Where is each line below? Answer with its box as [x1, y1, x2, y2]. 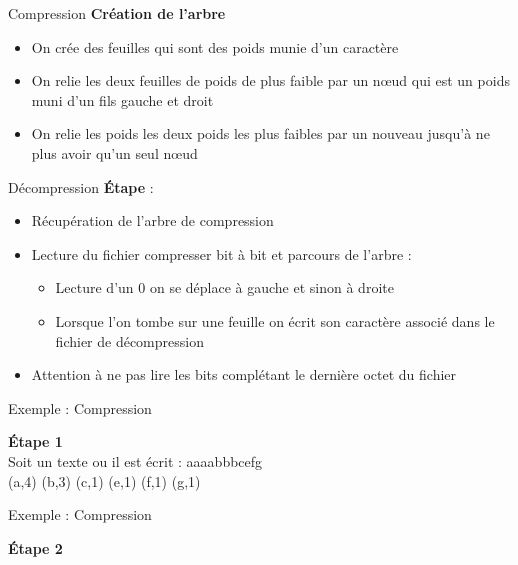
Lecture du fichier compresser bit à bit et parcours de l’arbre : [31, 243, 412, 264]
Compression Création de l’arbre [8, 3, 226, 23]
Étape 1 [8, 431, 63, 452]
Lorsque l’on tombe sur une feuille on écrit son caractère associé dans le [55, 310, 495, 331]
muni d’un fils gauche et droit [31, 89, 214, 110]
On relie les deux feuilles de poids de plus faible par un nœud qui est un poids [31, 70, 510, 91]
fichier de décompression [55, 330, 204, 351]
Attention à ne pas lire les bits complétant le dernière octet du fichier [31, 364, 457, 385]
